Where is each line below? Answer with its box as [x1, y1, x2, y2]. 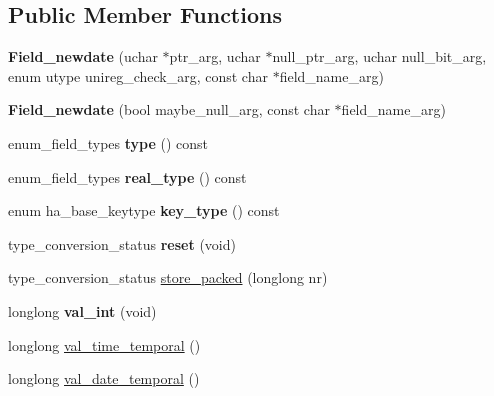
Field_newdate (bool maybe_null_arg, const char [8, 99, 330, 120]
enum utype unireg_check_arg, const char [8, 65, 268, 86]
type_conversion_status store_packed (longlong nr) [8, 267, 328, 288]
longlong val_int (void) [8, 300, 157, 321]
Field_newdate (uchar [8, 46, 158, 67]
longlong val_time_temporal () [8, 334, 201, 355]
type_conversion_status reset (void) [8, 233, 236, 254]
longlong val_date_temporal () [8, 368, 200, 389]
